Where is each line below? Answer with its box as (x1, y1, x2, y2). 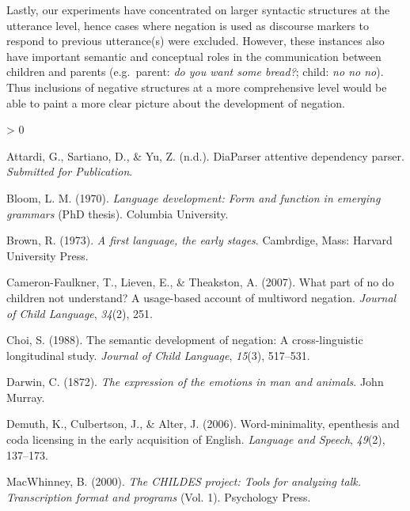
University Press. (6, 247, 89, 263)
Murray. (6, 388, 45, 405)
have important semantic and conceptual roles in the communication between (6, 47, 382, 64)
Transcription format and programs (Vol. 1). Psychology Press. (6, 488, 311, 505)
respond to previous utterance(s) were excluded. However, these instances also (6, 32, 385, 49)
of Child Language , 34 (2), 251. (6, 305, 153, 321)
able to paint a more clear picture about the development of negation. (6, 94, 345, 111)
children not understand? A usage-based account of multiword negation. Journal (6, 289, 397, 305)
